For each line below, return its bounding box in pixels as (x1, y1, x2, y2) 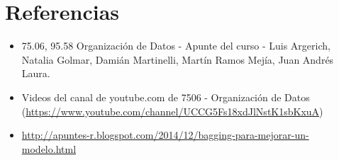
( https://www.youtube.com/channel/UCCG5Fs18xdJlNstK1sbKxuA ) (21, 103, 323, 118)
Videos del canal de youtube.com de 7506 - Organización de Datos (21, 89, 310, 104)
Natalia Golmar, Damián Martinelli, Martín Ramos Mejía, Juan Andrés (21, 52, 334, 67)
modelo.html (21, 141, 77, 156)
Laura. (21, 66, 50, 81)
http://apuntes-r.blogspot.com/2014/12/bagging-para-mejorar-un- (21, 127, 309, 142)
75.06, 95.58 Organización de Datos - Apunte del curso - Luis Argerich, (21, 38, 330, 53)
